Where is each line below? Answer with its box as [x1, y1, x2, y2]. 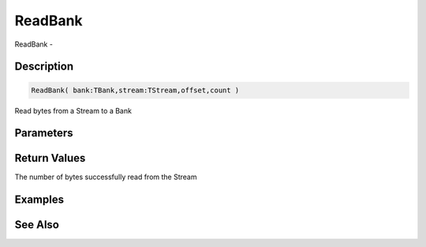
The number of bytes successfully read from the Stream [14, 172, 197, 182]
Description [14, 60, 74, 73]
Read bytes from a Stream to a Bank [14, 106, 132, 115]
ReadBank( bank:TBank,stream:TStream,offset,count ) [31, 85, 240, 95]
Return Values [14, 152, 86, 165]
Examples [14, 193, 65, 207]
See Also [14, 218, 59, 232]
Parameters [14, 126, 73, 140]
